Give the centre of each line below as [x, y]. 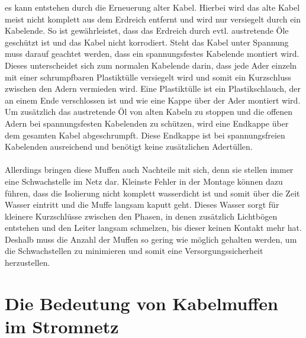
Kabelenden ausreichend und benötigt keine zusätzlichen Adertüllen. [129, 147]
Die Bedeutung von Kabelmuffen [141, 303]
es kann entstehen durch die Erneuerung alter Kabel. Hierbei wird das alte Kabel [152, 7]
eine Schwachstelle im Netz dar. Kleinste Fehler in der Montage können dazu [144, 181]
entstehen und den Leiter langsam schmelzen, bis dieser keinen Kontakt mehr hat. [153, 228]
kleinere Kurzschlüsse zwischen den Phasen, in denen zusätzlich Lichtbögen [141, 216]
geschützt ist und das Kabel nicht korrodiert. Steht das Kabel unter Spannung [147, 42]
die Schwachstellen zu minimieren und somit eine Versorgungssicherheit [134, 251]
